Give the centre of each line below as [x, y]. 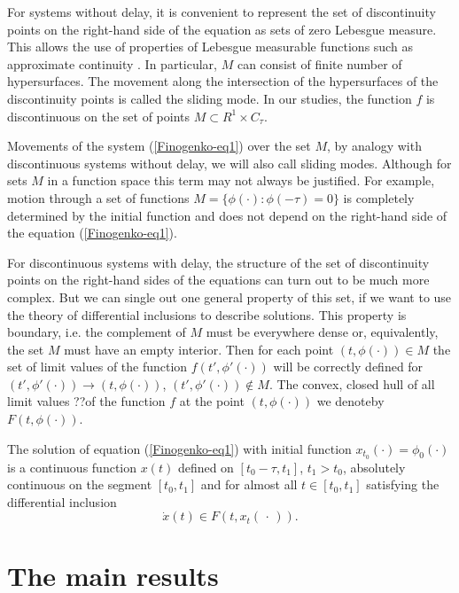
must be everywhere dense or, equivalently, [322, 332]
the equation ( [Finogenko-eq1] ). [92, 233]
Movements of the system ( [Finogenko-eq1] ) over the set [159, 146]
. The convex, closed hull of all [352, 383]
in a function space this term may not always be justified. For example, [241, 180]
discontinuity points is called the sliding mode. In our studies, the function [210, 98]
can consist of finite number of [319, 63]
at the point [212, 401]
